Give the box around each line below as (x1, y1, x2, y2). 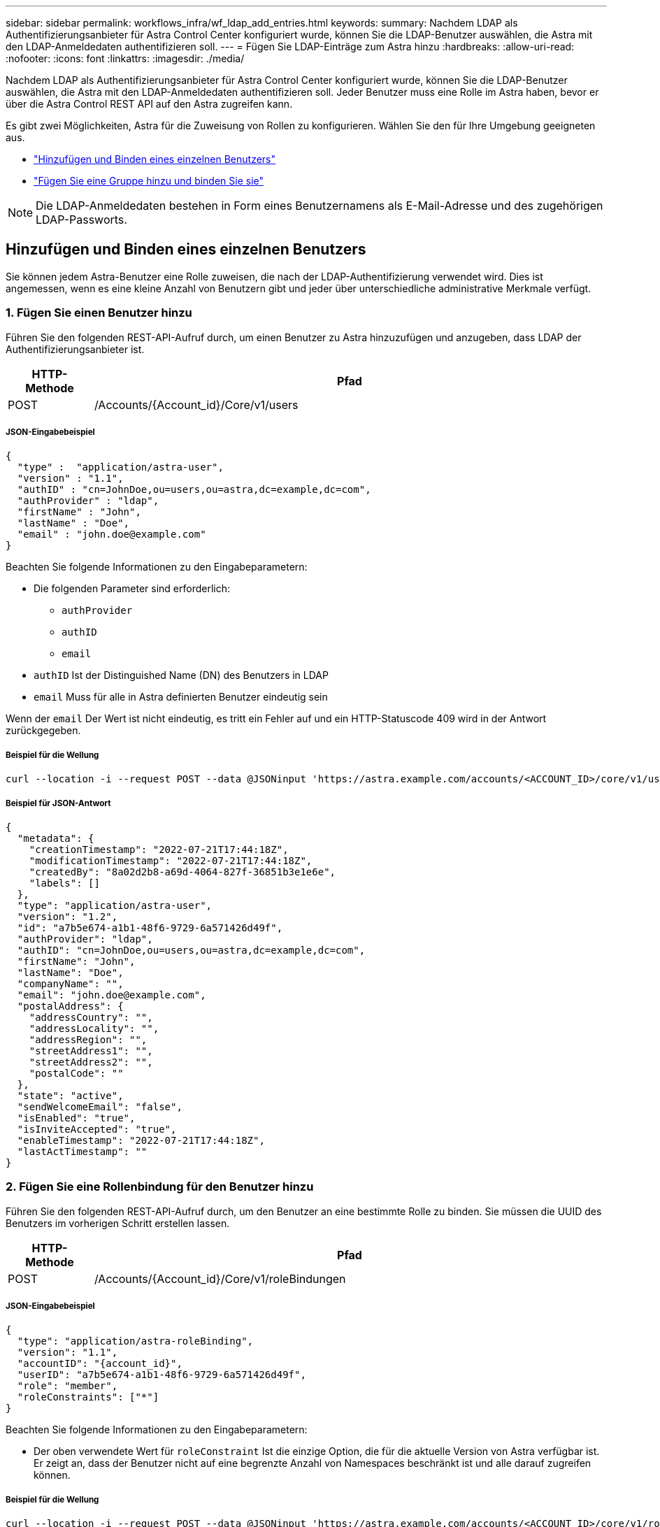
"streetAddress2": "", (29, 1056, 153, 1068)
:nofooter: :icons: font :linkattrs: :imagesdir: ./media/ (6, 52, 245, 64)
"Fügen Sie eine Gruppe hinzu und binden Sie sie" (34, 175, 264, 187)
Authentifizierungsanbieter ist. (6, 343, 145, 355)
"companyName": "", (17, 977, 124, 989)
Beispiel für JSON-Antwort (6, 798, 111, 808)
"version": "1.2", (17, 910, 118, 922)
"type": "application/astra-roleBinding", (17, 1335, 254, 1347)
